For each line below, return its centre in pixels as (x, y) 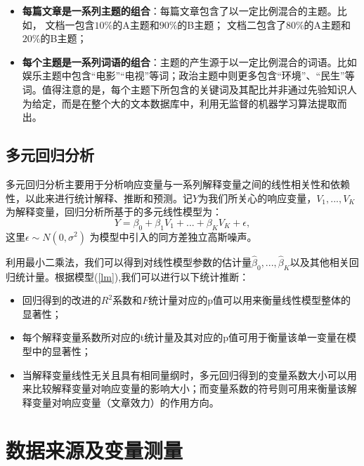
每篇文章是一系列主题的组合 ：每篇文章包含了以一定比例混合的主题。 (180, 11)
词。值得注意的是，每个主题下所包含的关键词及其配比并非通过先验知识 (184, 89)
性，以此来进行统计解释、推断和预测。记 (99, 198)
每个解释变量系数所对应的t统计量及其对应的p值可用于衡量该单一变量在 (184, 337)
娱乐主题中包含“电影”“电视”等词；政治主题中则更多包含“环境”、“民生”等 (188, 75)
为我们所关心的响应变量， (258, 198)
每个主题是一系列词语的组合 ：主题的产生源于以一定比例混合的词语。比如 (189, 61)
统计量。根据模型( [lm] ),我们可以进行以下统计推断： (132, 276)
